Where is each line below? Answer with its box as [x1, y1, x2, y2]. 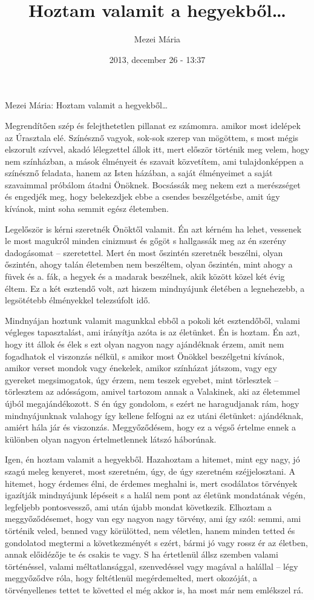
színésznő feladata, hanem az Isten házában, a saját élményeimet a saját [5, 166, 273, 179]
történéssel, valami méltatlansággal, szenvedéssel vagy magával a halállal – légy [5, 559, 298, 572]
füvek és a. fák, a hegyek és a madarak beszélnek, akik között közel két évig [5, 270, 285, 283]
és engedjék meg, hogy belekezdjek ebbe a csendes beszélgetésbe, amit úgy [5, 190, 280, 203]
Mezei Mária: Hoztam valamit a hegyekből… [5, 99, 168, 111]
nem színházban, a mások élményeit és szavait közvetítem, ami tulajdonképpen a [5, 154, 304, 167]
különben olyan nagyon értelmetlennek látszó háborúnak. [5, 432, 217, 445]
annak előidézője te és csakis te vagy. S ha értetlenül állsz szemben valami [5, 548, 278, 561]
